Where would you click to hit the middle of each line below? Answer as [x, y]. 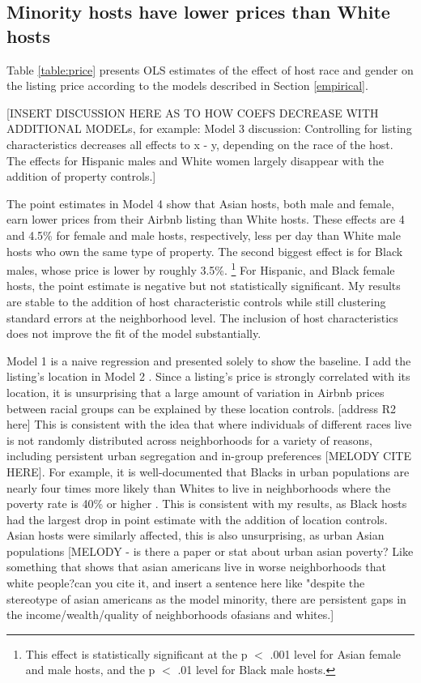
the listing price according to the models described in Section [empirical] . [187, 85]
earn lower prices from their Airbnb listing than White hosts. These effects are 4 [206, 219]
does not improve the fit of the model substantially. [134, 333]
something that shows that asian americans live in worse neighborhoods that [196, 567]
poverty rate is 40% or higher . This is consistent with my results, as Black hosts [207, 504]
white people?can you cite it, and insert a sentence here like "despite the [186, 583]
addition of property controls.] [81, 176]
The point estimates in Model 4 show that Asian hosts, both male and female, [200, 203]
